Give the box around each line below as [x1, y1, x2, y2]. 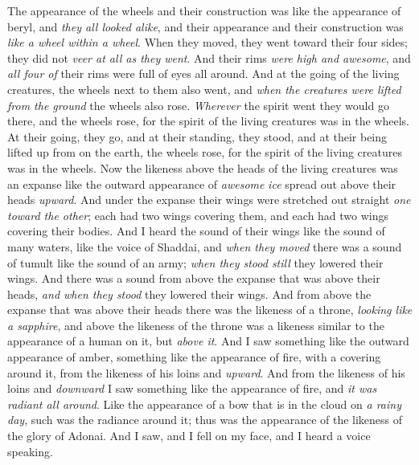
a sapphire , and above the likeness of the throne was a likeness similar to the [7, 316, 384, 333]
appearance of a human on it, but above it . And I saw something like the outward [7, 332, 409, 349]
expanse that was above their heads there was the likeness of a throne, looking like [7, 301, 413, 318]
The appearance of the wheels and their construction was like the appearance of [7, 2, 401, 18]
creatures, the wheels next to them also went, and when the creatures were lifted [7, 80, 401, 97]
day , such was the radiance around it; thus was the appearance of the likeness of [7, 411, 403, 428]
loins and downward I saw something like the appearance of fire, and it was [7, 380, 377, 397]
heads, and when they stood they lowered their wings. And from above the [7, 285, 372, 302]
